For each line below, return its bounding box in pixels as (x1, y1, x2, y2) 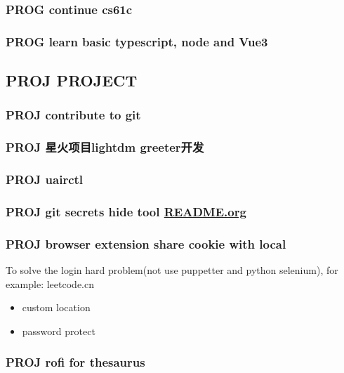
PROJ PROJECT (6, 70, 138, 91)
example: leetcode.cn (6, 276, 94, 291)
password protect (22, 323, 95, 338)
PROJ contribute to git (6, 106, 141, 124)
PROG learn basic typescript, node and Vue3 (6, 32, 268, 50)
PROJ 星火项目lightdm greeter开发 (6, 138, 204, 156)
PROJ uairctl (6, 171, 84, 188)
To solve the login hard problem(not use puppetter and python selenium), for (6, 263, 338, 277)
